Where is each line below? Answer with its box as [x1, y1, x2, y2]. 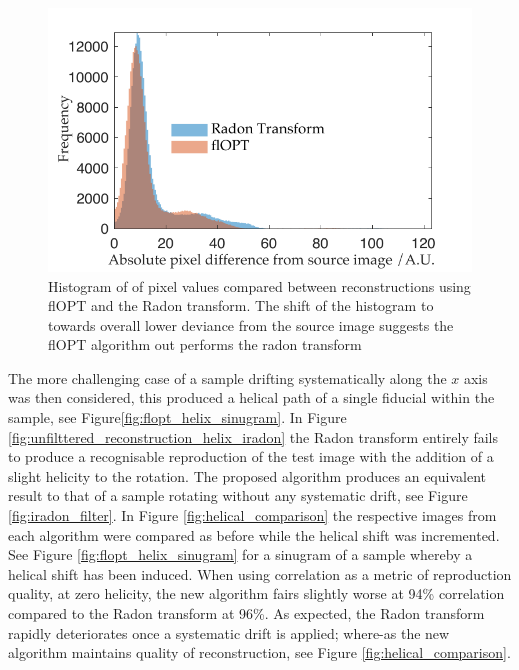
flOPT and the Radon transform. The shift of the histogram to [48, 295, 434, 316]
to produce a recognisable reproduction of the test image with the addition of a [8, 446, 494, 467]
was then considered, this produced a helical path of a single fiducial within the [8, 387, 495, 408]
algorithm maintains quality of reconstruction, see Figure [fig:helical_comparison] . [8, 642, 511, 663]
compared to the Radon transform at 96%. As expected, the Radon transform [8, 603, 485, 623]
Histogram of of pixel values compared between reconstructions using [48, 275, 471, 296]
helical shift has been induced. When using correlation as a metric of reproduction [8, 563, 512, 584]
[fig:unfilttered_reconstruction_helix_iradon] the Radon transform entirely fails [8, 426, 499, 447]
